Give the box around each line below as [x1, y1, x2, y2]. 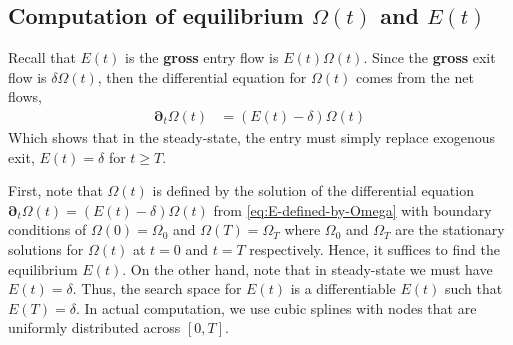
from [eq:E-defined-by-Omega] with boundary [213, 199, 492, 220]
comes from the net [356, 66, 474, 87]
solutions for [8, 238, 84, 259]
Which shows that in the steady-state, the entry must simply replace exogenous [8, 127, 496, 148]
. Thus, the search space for [72, 278, 242, 299]
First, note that [8, 180, 103, 201]
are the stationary [395, 219, 505, 240]
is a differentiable [290, 278, 396, 299]
